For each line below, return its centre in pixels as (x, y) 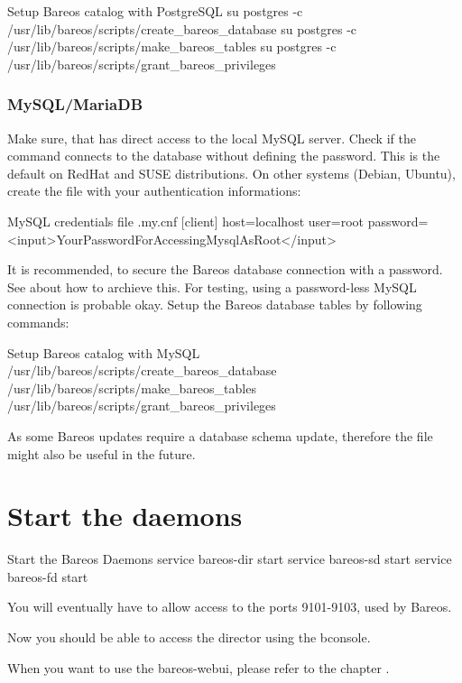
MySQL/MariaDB (75, 104)
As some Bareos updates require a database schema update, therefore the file (220, 435)
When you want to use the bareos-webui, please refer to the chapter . (199, 667)
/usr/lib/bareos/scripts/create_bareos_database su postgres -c (182, 28)
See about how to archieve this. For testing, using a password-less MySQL (212, 286)
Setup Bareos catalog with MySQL (104, 352)
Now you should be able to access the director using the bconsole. (189, 637)
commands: (38, 322)
